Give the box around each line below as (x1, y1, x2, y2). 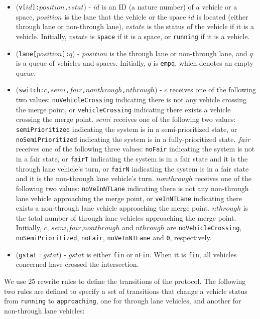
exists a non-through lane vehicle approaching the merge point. (16, 203, 210, 213)
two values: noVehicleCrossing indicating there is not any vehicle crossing (16, 94, 247, 105)
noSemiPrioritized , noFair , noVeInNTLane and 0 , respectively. (16, 232, 212, 242)
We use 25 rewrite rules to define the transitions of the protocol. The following (4, 275, 246, 286)
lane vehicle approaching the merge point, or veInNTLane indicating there (16, 193, 242, 203)
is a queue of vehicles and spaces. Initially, (16, 58, 146, 68)
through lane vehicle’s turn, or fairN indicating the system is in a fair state (16, 163, 249, 174)
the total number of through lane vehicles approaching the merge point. (16, 212, 236, 223)
